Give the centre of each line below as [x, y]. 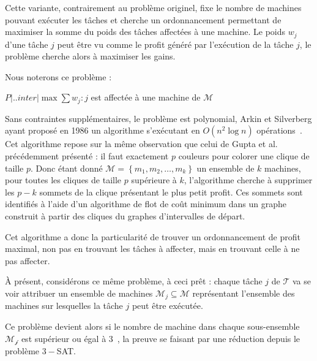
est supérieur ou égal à [64, 338]
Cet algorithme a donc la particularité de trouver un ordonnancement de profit [153, 236]
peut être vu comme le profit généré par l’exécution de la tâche [175, 44]
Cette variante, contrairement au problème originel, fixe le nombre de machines [153, 7]
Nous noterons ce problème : [58, 76]
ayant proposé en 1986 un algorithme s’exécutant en [103, 130]
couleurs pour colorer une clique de [244, 156]
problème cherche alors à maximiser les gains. [90, 56]
